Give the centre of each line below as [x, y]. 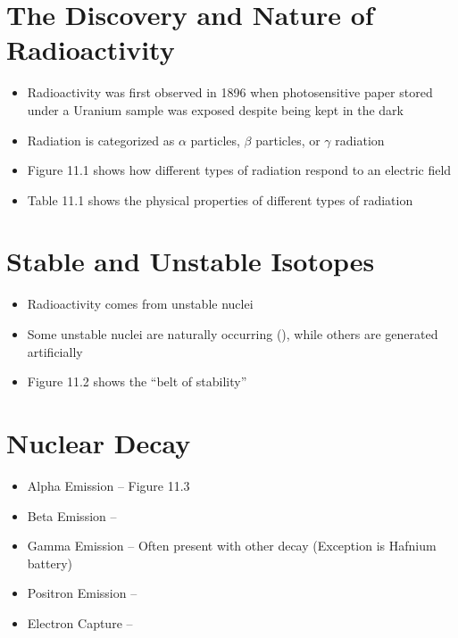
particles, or [288, 140]
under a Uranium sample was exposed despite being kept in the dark [215, 109]
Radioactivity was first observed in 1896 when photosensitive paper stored [230, 92]
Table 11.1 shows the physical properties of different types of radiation [220, 199]
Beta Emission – [72, 515]
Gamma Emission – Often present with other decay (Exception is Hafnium [232, 546]
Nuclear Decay [99, 442]
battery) [50, 563]
